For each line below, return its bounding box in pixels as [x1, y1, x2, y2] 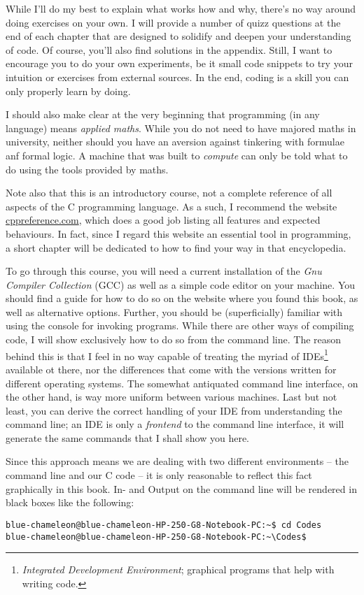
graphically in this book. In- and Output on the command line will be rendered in [6, 481, 357, 496]
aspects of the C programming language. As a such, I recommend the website [6, 199, 337, 213]
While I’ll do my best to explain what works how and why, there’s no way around [6, 1, 356, 15]
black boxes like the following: [6, 495, 134, 510]
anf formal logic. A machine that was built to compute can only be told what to [6, 148, 348, 162]
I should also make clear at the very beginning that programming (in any [6, 107, 320, 122]
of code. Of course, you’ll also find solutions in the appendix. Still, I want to [6, 42, 332, 57]
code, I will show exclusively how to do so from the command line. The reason [6, 332, 342, 347]
